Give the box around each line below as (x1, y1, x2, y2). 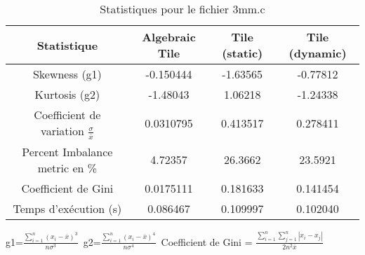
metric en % (37, 159, 98, 176)
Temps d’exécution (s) (13, 200, 122, 216)
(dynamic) (288, 45, 347, 61)
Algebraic (142, 29, 196, 45)
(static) (222, 45, 263, 61)
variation (41, 123, 84, 139)
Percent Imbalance (22, 143, 113, 160)
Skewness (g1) (32, 66, 102, 82)
